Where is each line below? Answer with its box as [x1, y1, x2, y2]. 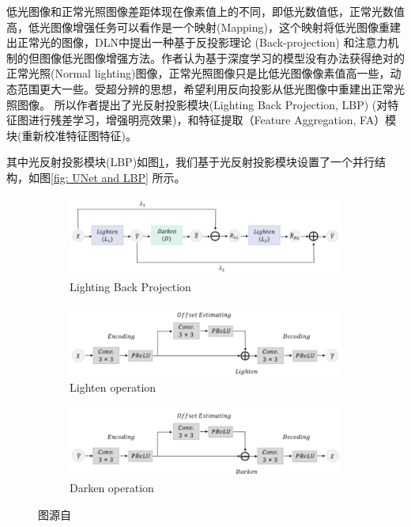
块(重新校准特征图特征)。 [6, 127, 137, 143]
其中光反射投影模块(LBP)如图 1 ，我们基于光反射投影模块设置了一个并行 [6, 154, 375, 170]
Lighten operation [70, 379, 156, 396]
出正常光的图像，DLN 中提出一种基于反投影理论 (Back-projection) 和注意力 [6, 34, 388, 51]
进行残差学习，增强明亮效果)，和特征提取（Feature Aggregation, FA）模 [28, 112, 397, 128]
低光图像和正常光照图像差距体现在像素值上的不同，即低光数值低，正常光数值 [6, 3, 405, 19]
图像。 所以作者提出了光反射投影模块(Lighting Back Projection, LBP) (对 [17, 96, 388, 112]
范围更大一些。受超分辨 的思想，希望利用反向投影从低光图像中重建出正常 [17, 80, 394, 97]
